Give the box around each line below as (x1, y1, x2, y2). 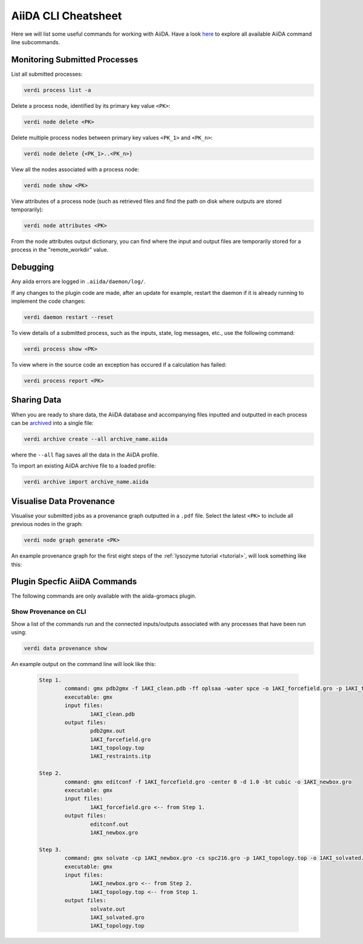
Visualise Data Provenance (11, 496, 115, 506)
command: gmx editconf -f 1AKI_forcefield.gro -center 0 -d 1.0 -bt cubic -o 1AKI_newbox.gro (64, 778, 352, 785)
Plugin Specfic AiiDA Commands (11, 576, 137, 587)
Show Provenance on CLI (11, 607, 87, 616)
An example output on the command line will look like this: (11, 660, 156, 667)
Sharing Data (11, 395, 62, 405)
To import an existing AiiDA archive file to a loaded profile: (11, 462, 156, 469)
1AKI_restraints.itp (90, 753, 151, 760)
